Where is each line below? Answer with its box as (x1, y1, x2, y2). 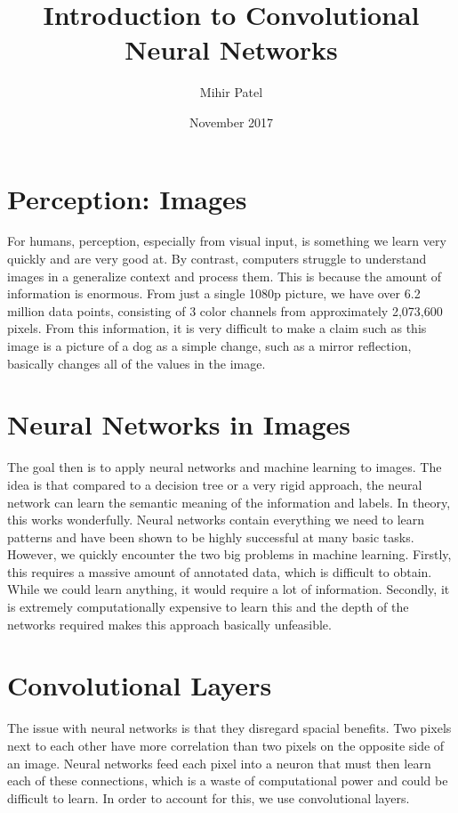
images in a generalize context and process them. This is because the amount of (7, 266, 442, 285)
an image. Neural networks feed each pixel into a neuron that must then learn (7, 753, 431, 772)
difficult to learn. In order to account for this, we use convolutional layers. (7, 788, 410, 807)
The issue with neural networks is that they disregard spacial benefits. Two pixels (7, 719, 452, 737)
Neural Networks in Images (7, 406, 350, 443)
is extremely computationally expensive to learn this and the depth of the (7, 598, 409, 616)
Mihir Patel (199, 83, 263, 102)
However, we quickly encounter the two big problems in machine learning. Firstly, (7, 545, 452, 564)
